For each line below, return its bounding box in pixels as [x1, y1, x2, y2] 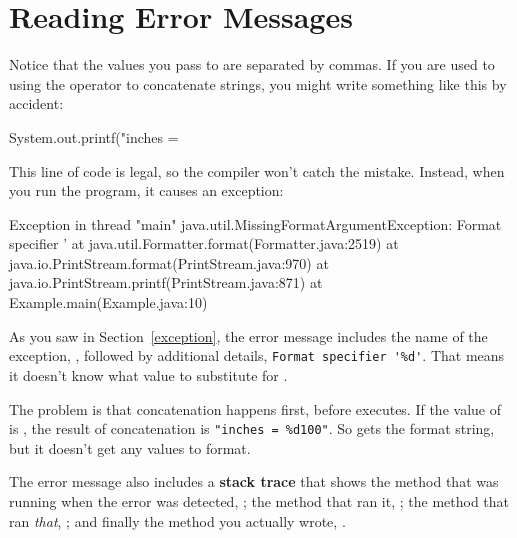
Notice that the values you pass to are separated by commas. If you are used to [9, 54, 495, 75]
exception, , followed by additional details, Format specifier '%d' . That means [9, 345, 505, 366]
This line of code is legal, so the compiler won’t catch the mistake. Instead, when [9, 160, 505, 181]
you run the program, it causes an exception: [9, 180, 284, 201]
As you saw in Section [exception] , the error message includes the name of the [9, 325, 488, 346]
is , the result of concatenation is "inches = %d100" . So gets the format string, [9, 418, 495, 439]
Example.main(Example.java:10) [9, 292, 208, 313]
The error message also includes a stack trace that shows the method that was [9, 471, 499, 492]
